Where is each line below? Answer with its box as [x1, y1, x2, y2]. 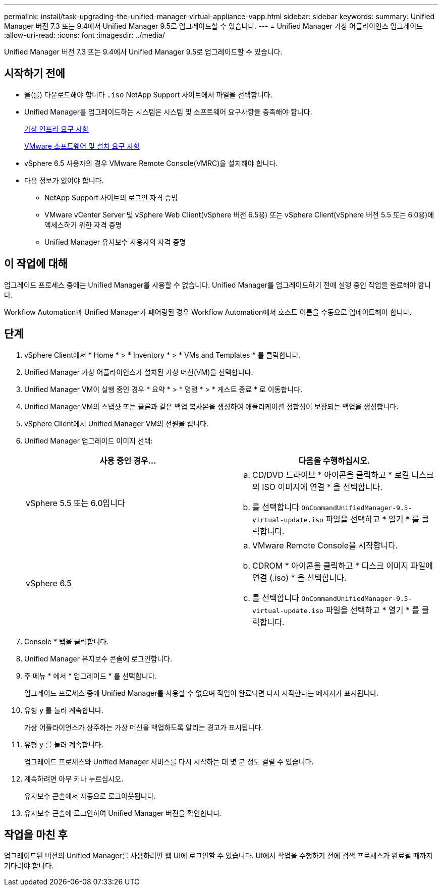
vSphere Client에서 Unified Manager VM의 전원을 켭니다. [24, 419, 209, 428]
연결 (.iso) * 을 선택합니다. [252, 572, 347, 583]
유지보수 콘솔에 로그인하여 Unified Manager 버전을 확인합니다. [24, 808, 222, 817]
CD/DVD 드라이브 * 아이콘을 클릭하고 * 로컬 [252, 469, 410, 480]
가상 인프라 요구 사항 [24, 124, 89, 133]
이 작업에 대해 [4, 257, 68, 270]
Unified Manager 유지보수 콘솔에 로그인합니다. [24, 654, 173, 663]
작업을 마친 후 [4, 828, 68, 841]
